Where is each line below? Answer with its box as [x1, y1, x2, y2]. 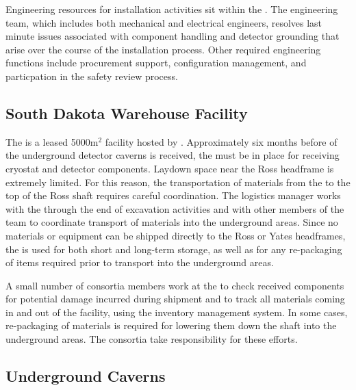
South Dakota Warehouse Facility [5, 102, 248, 123]
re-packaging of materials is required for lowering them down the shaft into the [5, 318, 337, 333]
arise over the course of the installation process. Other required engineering [5, 42, 321, 56]
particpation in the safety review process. [5, 68, 178, 83]
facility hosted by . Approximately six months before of [105, 134, 338, 148]
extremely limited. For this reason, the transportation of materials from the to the [5, 174, 351, 189]
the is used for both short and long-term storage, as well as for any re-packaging [5, 242, 342, 256]
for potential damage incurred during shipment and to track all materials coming [5, 291, 345, 306]
